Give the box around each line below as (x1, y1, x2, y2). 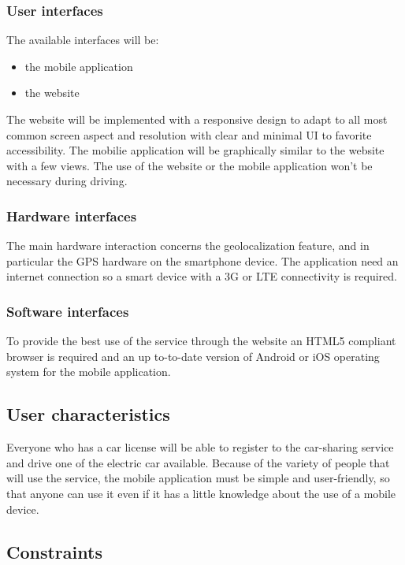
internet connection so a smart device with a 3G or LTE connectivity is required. (6, 268, 397, 284)
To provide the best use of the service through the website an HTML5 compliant (6, 333, 396, 349)
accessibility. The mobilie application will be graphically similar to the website (6, 142, 385, 158)
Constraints (6, 539, 102, 563)
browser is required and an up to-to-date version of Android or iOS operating (6, 348, 380, 364)
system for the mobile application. (6, 363, 171, 380)
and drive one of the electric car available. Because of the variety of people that (6, 454, 390, 470)
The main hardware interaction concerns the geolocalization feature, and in (6, 237, 370, 254)
